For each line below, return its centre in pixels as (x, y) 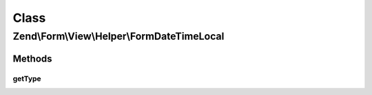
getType (27, 79)
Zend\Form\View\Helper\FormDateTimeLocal (118, 36)
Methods (32, 58)
